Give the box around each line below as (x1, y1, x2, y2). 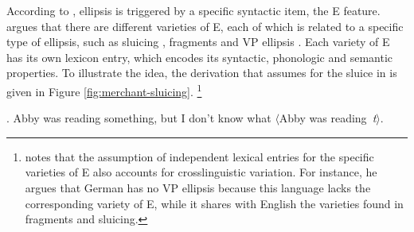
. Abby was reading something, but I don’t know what (6, 110, 271, 126)
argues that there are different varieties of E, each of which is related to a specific (6, 17, 404, 34)
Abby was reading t (279, 110, 377, 126)
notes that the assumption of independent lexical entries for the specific (25, 148, 374, 164)
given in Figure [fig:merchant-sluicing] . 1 (6, 80, 202, 99)
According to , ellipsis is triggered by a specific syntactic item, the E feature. (6, 2, 381, 18)
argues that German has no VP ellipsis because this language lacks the (25, 180, 371, 195)
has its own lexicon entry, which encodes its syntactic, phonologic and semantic (6, 48, 393, 65)
